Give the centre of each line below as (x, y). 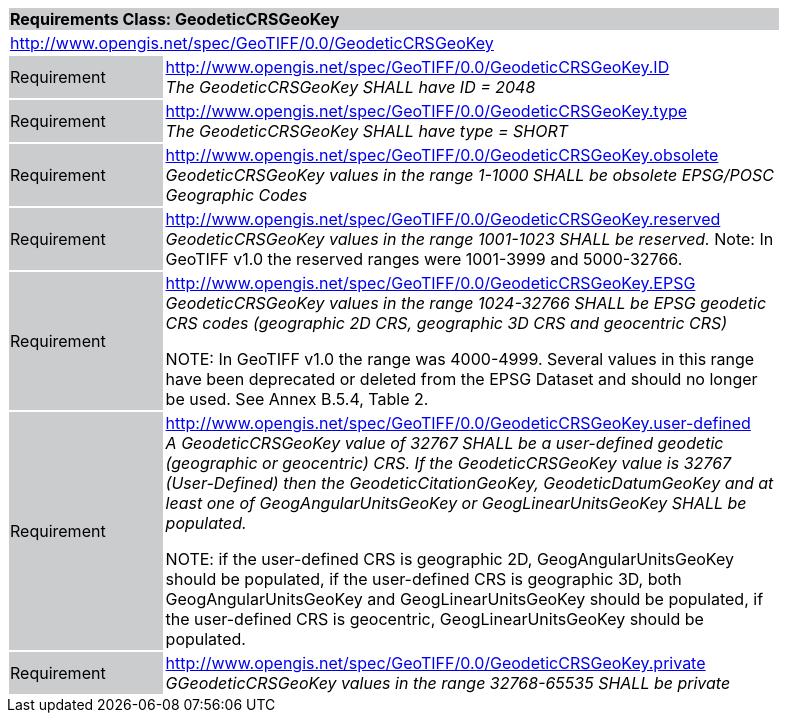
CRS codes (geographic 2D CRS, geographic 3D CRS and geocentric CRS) (446, 323)
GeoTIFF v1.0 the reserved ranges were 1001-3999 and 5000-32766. (424, 259)
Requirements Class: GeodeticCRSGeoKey (175, 19)
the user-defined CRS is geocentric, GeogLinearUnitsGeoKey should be (434, 619)
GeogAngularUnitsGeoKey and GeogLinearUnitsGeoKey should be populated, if (464, 599)
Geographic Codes (236, 195)
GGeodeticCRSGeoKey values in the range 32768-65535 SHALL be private (448, 683)
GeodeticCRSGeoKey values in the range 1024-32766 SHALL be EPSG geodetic (466, 303)
